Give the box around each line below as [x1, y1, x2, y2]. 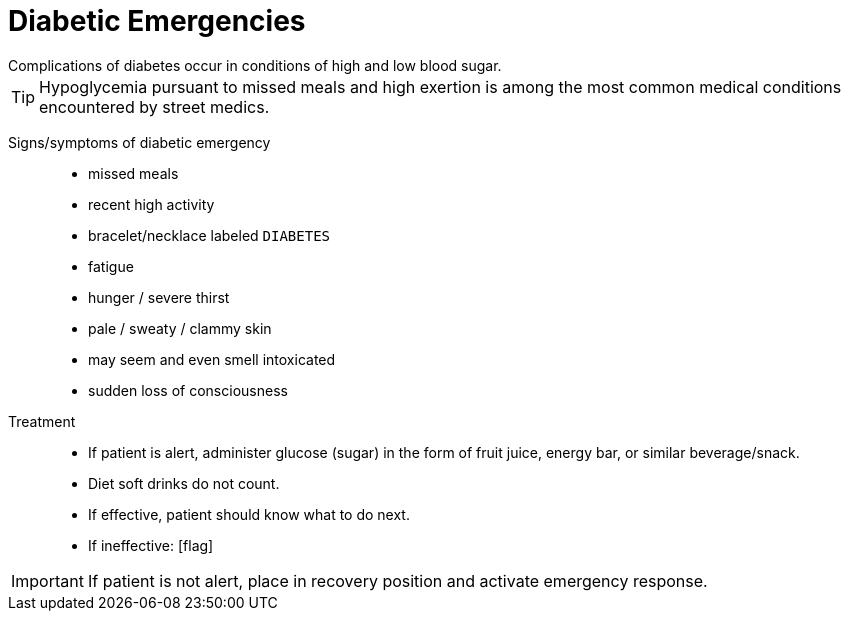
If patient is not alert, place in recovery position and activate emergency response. [87, 570, 708, 591]
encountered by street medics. [39, 96, 270, 117]
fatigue [88, 257, 134, 275]
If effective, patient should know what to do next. [88, 505, 410, 523]
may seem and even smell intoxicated [88, 350, 336, 368]
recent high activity [88, 195, 215, 213]
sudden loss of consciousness [88, 381, 288, 399]
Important [11, 570, 84, 591]
